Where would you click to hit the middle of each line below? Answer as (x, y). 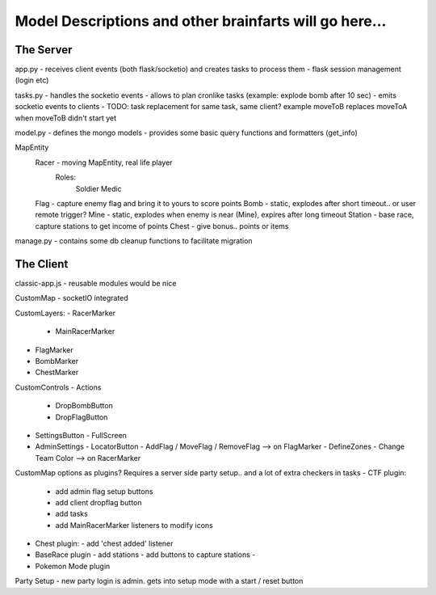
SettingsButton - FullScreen (81, 435)
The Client (42, 264)
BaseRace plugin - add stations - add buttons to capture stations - (145, 555)
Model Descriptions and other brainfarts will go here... (201, 21)
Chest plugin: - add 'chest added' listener (104, 544)
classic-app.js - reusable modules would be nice (96, 284)
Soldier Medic (99, 188)
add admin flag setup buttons (104, 491)
